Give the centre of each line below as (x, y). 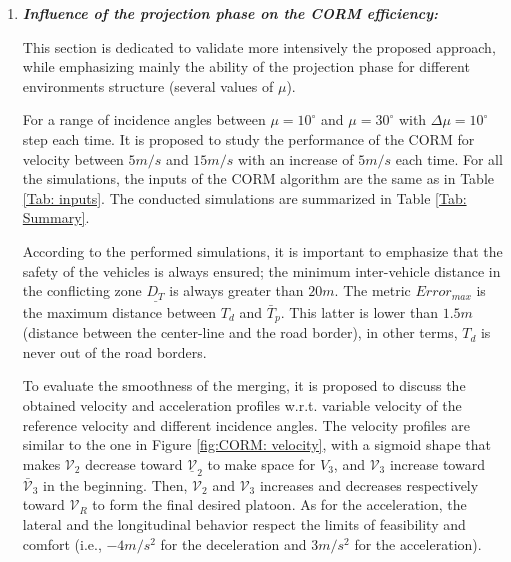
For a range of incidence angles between (144, 119)
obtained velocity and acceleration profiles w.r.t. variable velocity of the (242, 405)
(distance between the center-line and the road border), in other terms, (240, 332)
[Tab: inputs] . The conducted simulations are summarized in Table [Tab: (244, 197)
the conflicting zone (82, 290)
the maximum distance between (119, 311)
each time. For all (449, 158)
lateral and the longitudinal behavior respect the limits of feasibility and (244, 524)
